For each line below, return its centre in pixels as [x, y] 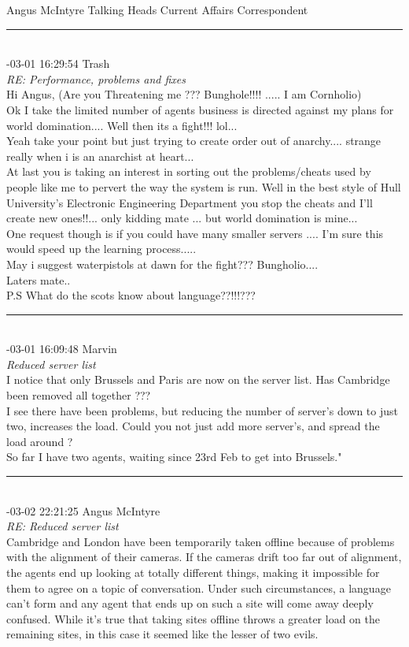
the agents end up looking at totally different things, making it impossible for [193, 572]
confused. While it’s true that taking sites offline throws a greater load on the [193, 618]
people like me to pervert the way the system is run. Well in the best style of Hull [204, 186]
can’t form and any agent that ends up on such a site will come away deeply [190, 603]
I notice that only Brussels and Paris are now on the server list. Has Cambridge [198, 379]
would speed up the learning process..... [101, 249]
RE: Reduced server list [63, 526]
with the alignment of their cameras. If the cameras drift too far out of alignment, [204, 557]
